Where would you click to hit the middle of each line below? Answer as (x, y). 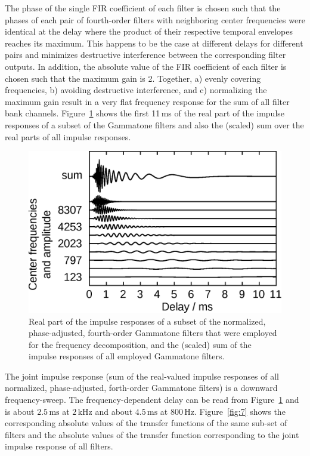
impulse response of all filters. (59, 446)
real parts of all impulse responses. (68, 136)
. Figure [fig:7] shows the (240, 411)
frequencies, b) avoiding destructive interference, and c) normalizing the (136, 90)
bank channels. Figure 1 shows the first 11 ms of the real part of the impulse (145, 113)
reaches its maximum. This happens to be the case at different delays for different (154, 43)
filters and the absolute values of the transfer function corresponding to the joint (152, 434)
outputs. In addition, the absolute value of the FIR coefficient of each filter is (146, 66)
